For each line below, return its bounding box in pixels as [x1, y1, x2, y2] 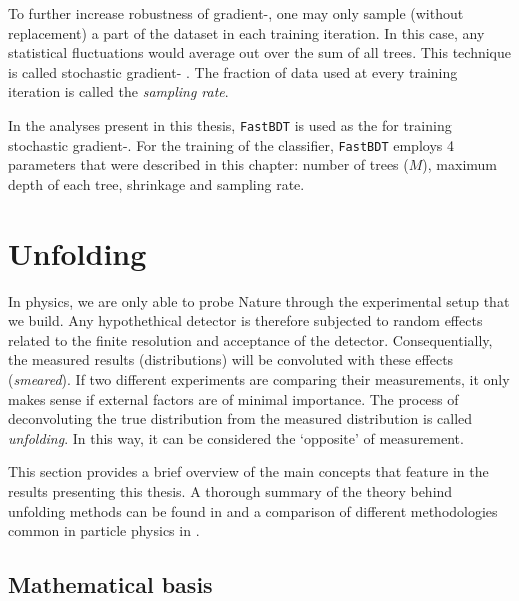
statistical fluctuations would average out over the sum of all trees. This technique [8, 42, 511, 63]
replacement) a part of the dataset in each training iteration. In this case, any [8, 22, 485, 43]
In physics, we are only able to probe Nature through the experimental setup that [8, 290, 510, 311]
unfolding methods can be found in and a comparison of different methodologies [8, 500, 498, 521]
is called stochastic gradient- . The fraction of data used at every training [8, 61, 458, 82]
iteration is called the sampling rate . [8, 81, 229, 102]
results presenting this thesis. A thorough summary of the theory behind [8, 480, 453, 501]
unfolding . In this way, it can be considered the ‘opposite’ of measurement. [8, 427, 464, 448]
